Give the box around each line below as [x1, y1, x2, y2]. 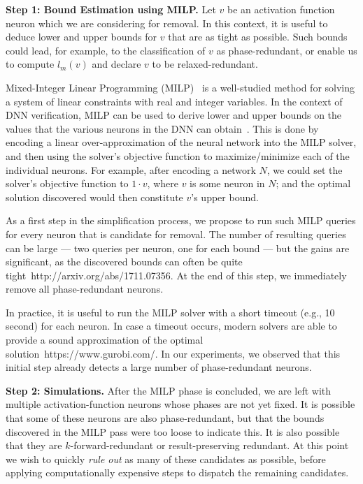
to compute [6, 57, 55, 71]
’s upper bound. [191, 189, 259, 204]
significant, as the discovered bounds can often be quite [6, 254, 243, 269]
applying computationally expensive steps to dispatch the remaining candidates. [6, 465, 349, 480]
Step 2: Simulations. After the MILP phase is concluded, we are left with [6, 383, 332, 397]
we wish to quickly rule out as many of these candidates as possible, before [6, 451, 326, 466]
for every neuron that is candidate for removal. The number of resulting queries [6, 226, 346, 241]
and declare [92, 57, 141, 71]
